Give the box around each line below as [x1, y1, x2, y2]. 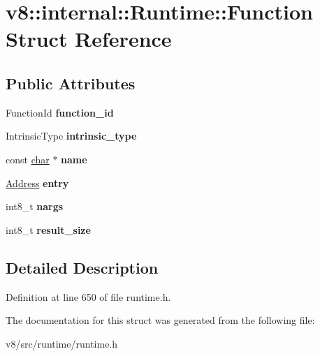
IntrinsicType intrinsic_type [6, 128, 137, 143]
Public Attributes [6, 72, 136, 94]
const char [6, 151, 50, 166]
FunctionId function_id [6, 105, 114, 119]
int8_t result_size [6, 222, 91, 237]
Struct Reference [6, 24, 172, 53]
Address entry [6, 175, 69, 190]
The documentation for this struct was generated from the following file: [6, 313, 315, 327]
